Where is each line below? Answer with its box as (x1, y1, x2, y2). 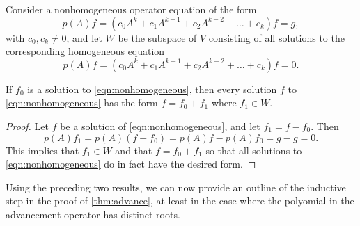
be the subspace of (118, 30, 197, 45)
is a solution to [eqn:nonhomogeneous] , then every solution (27, 81, 277, 96)
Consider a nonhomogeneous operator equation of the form (6, 2, 257, 16)
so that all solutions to (205, 143, 302, 157)
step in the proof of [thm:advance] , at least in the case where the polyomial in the (6, 193, 354, 208)
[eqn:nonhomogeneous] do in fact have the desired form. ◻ (6, 156, 256, 171)
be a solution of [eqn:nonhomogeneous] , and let (60, 118, 260, 133)
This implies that (6, 143, 79, 157)
